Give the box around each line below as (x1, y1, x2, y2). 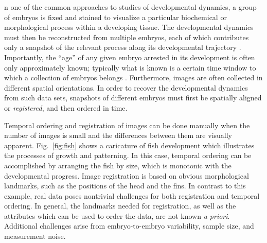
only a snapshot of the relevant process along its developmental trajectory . (4, 42, 241, 53)
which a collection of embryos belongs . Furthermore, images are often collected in (4, 72, 263, 83)
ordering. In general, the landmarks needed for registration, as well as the (4, 200, 236, 211)
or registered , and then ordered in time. (4, 102, 128, 113)
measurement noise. (4, 231, 66, 241)
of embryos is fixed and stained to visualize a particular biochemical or (4, 11, 227, 22)
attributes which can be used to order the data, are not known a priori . (4, 210, 230, 221)
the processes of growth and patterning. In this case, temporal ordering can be (4, 150, 252, 161)
